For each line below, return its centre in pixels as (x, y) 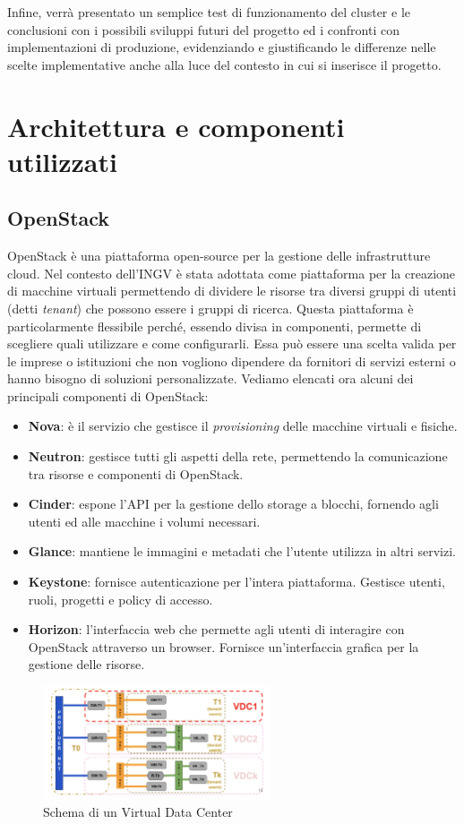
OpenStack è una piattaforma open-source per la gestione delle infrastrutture (219, 256)
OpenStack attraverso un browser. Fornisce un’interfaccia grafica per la (223, 646)
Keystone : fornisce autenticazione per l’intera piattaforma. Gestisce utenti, (236, 582)
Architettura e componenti (176, 126)
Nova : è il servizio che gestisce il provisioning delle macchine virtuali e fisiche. (243, 426)
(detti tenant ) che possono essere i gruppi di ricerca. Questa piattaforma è (211, 308)
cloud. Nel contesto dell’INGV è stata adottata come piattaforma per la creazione (232, 273)
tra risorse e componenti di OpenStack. (136, 473)
